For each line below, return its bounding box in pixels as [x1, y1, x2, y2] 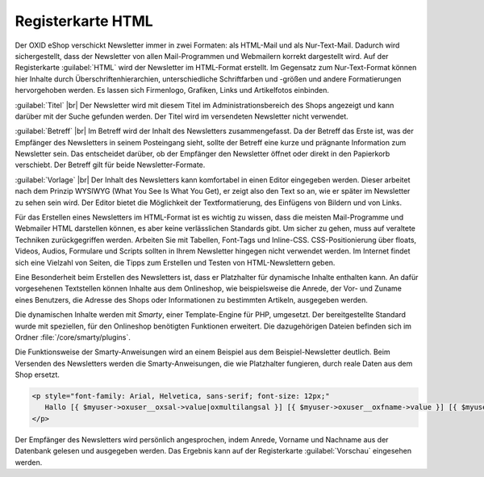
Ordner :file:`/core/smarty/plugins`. [15, 332, 131, 342]
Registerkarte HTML [15, 12, 153, 30]
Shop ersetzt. [15, 370, 60, 379]
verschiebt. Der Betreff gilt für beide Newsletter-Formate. [15, 160, 206, 169]
